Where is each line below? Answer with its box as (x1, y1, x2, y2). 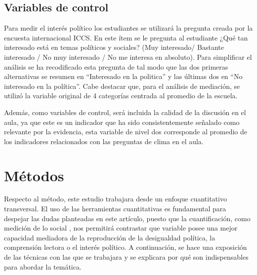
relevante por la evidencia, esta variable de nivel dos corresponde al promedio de (4, 126, 247, 137)
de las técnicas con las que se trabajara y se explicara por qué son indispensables (4, 252, 249, 262)
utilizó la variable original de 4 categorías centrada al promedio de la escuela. (4, 90, 238, 101)
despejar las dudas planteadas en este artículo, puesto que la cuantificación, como (4, 213, 251, 223)
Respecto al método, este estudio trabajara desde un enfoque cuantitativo (4, 194, 227, 204)
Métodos (4, 165, 64, 185)
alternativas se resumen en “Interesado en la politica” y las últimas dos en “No (4, 71, 243, 81)
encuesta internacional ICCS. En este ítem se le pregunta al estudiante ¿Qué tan (4, 32, 248, 42)
